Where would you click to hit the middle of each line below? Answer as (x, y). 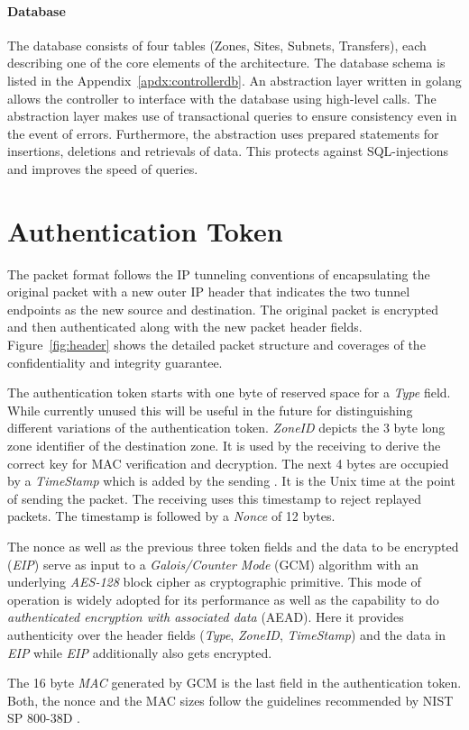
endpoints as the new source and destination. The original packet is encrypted (223, 309)
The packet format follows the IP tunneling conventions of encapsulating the (219, 274)
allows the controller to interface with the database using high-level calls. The (222, 98)
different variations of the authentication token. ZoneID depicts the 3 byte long (226, 428)
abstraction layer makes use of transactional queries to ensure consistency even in (232, 116)
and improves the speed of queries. (103, 168)
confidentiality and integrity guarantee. (115, 362)
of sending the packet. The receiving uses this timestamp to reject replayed (214, 498)
